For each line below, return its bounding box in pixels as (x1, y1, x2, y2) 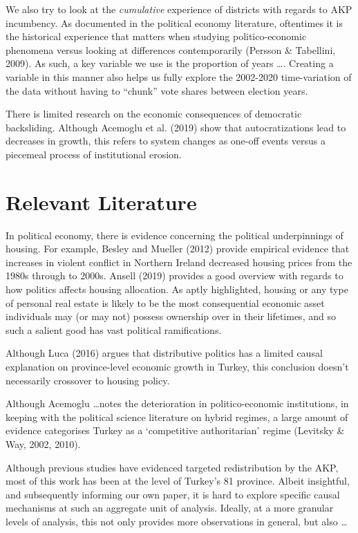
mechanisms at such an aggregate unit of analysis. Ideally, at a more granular (6, 501, 334, 515)
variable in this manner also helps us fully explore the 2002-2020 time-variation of (6, 69, 352, 84)
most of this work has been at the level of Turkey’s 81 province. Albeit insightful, (6, 474, 350, 488)
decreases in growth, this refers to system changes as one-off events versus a (6, 133, 326, 148)
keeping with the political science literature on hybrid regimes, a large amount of (6, 409, 348, 424)
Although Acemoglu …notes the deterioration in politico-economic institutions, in (6, 396, 349, 411)
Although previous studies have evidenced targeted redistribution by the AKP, (6, 460, 339, 474)
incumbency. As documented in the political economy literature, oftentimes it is (6, 15, 343, 30)
